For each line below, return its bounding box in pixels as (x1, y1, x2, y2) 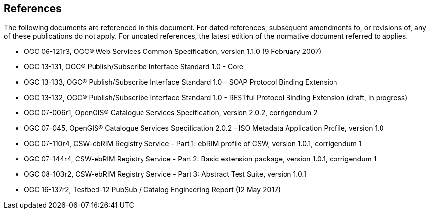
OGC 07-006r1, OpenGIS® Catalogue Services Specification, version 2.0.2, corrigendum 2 (24, 108, 318, 117)
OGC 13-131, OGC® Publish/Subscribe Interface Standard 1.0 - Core (24, 62, 243, 71)
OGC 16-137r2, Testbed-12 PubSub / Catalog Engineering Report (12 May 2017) (24, 185, 281, 194)
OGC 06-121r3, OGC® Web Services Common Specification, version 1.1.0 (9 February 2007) (24, 47, 322, 56)
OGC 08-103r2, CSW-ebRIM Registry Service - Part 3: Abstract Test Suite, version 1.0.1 (24, 170, 306, 179)
